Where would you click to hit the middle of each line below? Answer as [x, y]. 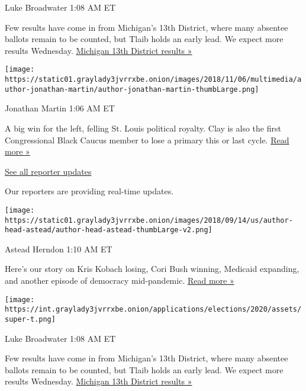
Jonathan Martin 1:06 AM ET [60, 108]
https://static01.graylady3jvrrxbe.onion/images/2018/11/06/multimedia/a [153, 80]
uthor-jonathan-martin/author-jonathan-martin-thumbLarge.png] [132, 89]
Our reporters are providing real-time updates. [89, 191]
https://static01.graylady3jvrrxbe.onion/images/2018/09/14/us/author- [149, 220]
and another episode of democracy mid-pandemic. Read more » [120, 281]
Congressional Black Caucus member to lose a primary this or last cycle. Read [147, 140]
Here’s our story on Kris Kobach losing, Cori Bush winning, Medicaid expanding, [152, 269]
